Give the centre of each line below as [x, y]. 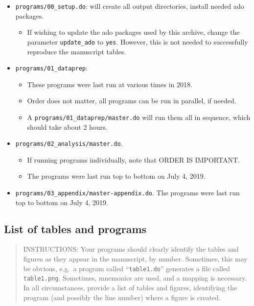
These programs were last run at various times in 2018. [110, 84]
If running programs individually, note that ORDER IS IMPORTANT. [133, 159]
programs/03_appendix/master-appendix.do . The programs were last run [127, 193]
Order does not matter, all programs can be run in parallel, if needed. [132, 101]
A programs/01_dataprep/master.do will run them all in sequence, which [139, 117]
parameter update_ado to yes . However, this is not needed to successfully [138, 41]
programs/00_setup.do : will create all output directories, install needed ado [130, 6]
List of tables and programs [75, 228]
